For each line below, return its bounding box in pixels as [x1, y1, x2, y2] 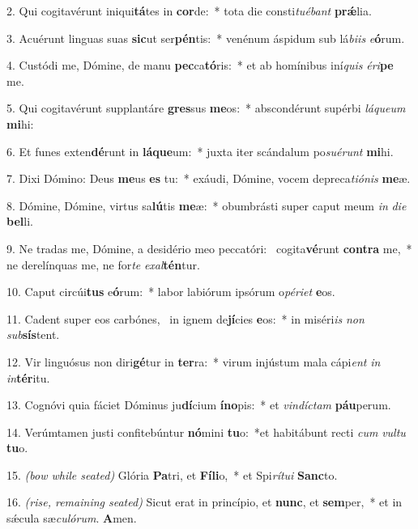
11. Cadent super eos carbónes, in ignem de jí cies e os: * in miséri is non [6, 310, 365, 327]
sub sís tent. [6, 326, 60, 343]
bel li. [6, 213, 33, 230]
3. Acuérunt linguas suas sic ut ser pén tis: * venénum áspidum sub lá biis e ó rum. [6, 29, 405, 46]
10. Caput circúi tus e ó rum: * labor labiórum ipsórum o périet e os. [6, 283, 335, 300]
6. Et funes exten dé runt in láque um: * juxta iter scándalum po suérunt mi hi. [6, 142, 394, 159]
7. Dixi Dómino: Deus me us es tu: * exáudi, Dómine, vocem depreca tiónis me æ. [6, 170, 411, 187]
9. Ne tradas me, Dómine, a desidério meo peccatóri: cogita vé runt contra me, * [6, 239, 412, 256]
